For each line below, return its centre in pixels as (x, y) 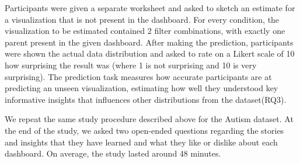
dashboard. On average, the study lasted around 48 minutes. (113, 153)
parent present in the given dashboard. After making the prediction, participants (149, 42)
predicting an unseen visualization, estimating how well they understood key (142, 88)
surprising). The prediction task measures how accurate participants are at (138, 76)
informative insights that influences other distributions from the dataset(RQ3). (146, 99)
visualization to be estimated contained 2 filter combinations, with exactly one (145, 31)
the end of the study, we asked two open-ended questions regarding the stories (144, 130)
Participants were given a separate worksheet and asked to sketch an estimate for (150, 8)
